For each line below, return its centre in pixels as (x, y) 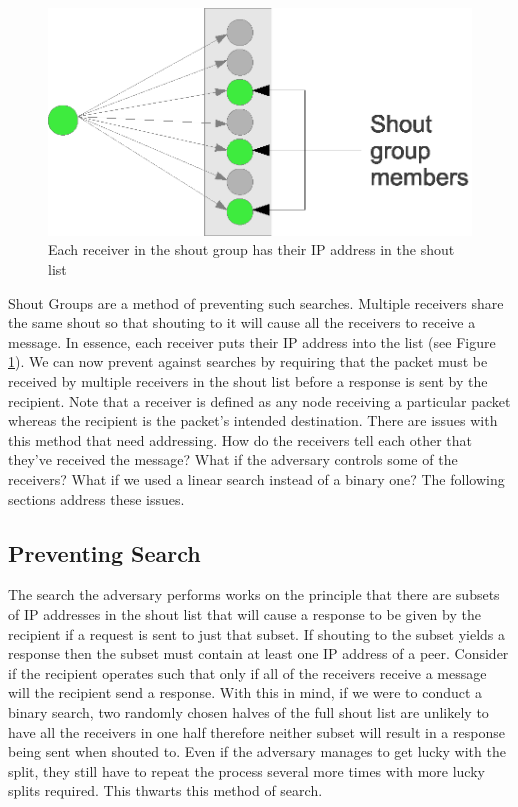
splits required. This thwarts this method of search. (165, 790)
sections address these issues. (96, 498)
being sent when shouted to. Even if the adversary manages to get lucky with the (257, 751)
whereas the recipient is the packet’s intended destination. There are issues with (253, 420)
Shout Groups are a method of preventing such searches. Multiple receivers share (256, 302)
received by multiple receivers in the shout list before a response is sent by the (248, 381)
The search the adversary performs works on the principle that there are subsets (254, 594)
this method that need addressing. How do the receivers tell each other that (240, 439)
